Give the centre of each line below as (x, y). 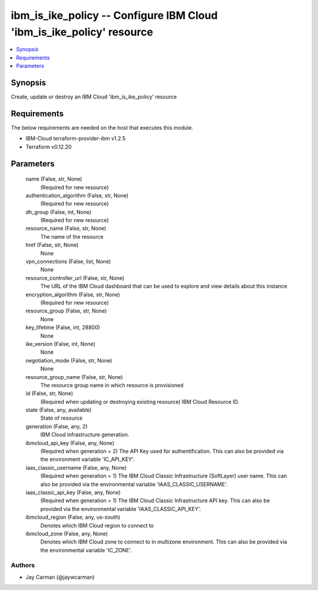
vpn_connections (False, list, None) (68, 262)
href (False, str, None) (52, 245)
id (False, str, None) (49, 393)
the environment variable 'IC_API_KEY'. (87, 459)
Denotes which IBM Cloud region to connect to (97, 525)
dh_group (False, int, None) (59, 212)
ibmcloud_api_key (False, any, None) (70, 443)
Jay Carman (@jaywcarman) (60, 577)
